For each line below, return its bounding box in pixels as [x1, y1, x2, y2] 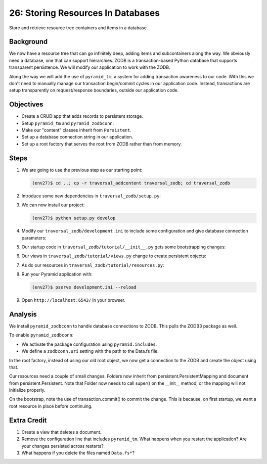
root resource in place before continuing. [9, 403, 92, 409]
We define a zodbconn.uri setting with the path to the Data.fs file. [21, 348, 159, 354]
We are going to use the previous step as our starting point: [21, 167, 143, 173]
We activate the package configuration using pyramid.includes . [21, 341, 157, 347]
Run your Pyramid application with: [21, 271, 93, 277]
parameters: [21, 235, 46, 241]
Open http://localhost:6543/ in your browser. [21, 297, 126, 303]
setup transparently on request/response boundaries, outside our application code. [9, 87, 179, 93]
